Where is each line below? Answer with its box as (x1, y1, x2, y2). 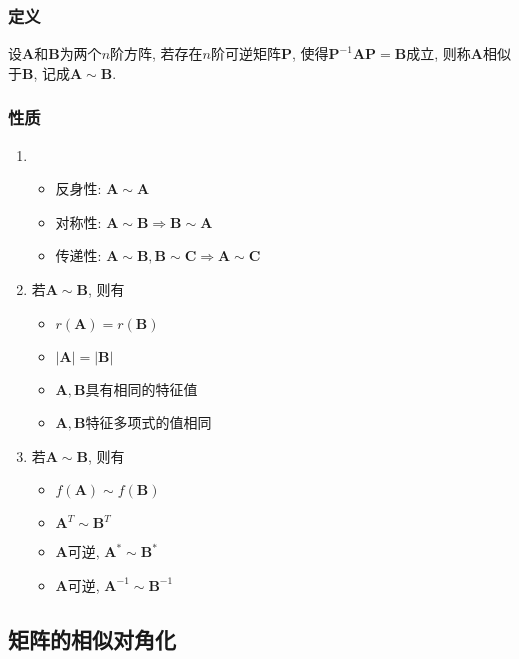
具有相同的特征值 (85, 378, 198, 399)
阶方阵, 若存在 (110, 43, 203, 64)
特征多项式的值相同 (85, 412, 212, 433)
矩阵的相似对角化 (8, 623, 176, 654)
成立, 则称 (406, 43, 471, 64)
